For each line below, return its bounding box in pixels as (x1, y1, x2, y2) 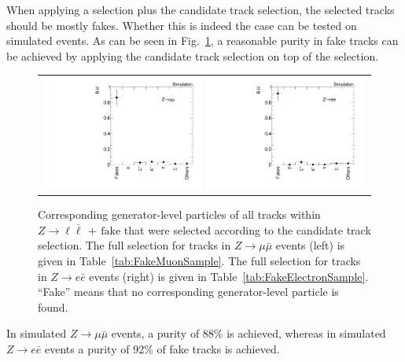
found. (38, 298, 68, 315)
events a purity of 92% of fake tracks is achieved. (45, 340, 280, 356)
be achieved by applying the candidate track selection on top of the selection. (6, 47, 379, 64)
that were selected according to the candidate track (123, 221, 371, 238)
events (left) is (275, 237, 345, 253)
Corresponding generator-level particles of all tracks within (38, 206, 321, 223)
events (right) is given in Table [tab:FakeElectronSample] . (89, 268, 369, 284)
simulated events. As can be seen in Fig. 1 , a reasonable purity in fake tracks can (6, 32, 399, 49)
